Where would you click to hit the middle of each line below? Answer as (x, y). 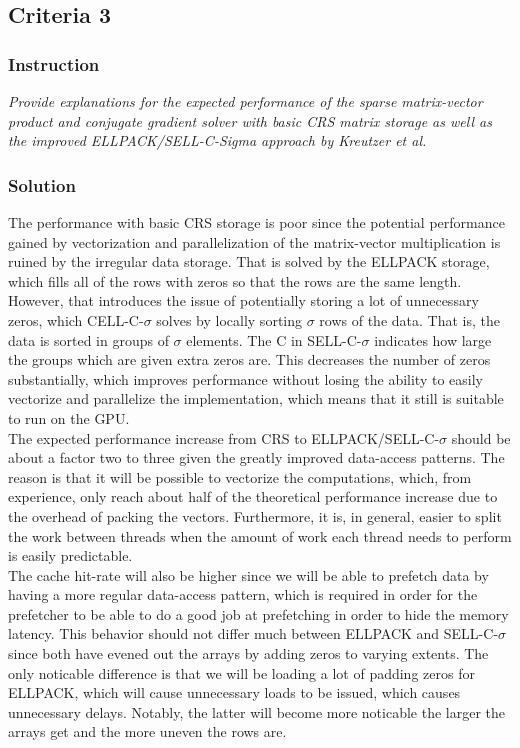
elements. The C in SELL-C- (274, 339)
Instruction (54, 63)
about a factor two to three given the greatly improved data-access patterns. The (256, 457)
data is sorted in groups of (88, 339)
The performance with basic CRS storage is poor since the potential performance (256, 222)
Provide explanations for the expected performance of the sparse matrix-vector (245, 101)
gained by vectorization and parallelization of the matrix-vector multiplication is (254, 241)
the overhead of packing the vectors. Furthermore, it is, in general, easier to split (255, 515)
